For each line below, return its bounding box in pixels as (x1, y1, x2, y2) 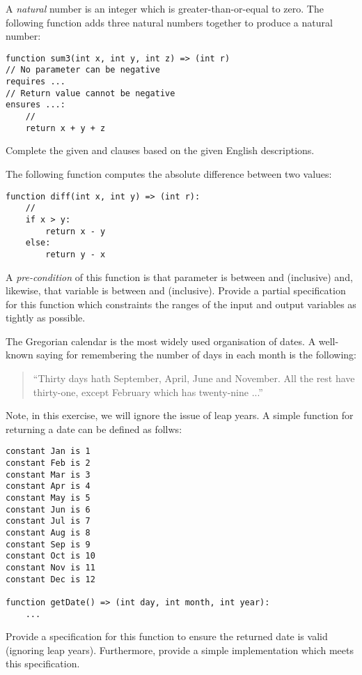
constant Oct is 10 (6, 551, 95, 561)
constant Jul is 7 (6, 516, 90, 526)
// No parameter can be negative (6, 65, 160, 75)
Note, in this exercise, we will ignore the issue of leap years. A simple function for (6, 408, 354, 423)
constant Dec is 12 (6, 574, 95, 584)
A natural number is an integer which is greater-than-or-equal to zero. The (6, 1, 324, 15)
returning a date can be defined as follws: (6, 421, 182, 436)
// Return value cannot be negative (6, 88, 175, 98)
